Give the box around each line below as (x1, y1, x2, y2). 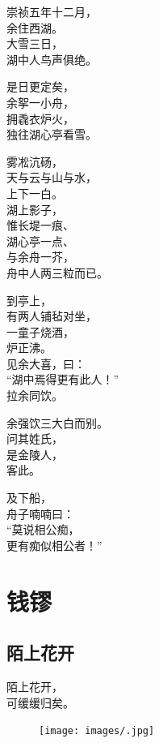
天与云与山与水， (6, 169, 97, 186)
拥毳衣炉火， (6, 110, 74, 127)
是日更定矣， (6, 78, 74, 95)
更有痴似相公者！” (6, 536, 103, 553)
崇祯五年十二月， (6, 3, 97, 19)
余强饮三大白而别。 (6, 414, 108, 431)
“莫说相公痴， (6, 521, 80, 538)
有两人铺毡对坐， (6, 307, 97, 324)
